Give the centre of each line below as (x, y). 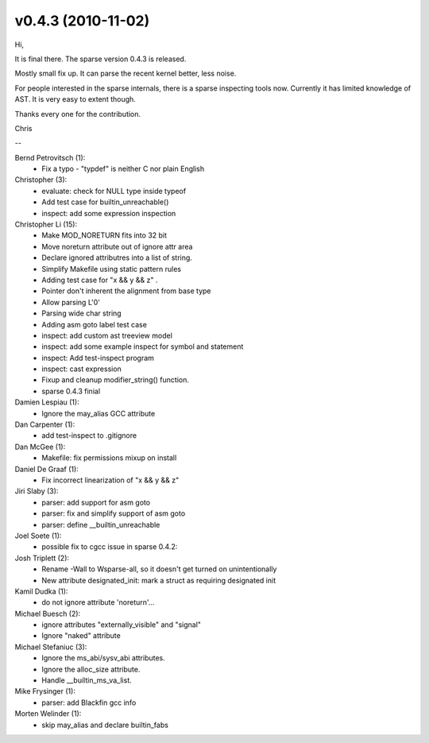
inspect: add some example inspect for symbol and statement (143, 346)
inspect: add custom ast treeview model (107, 335)
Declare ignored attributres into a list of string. (117, 257)
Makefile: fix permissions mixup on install (109, 458)
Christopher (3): (41, 180)
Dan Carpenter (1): (45, 424)
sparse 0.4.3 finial (71, 391)
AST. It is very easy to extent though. (75, 99)
